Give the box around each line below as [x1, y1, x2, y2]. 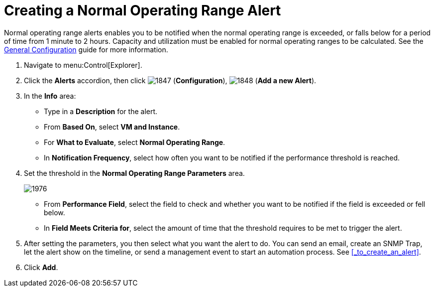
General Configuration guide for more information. [4, 45, 168, 54]
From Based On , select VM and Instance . [44, 122, 180, 131]
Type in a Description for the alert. [44, 107, 158, 116]
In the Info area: [24, 91, 76, 100]
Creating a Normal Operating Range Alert [4, 2, 281, 19]
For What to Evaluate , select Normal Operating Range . [44, 138, 225, 146]
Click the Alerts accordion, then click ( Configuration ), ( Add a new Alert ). [24, 76, 317, 85]
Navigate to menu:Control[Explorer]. [24, 60, 142, 69]
